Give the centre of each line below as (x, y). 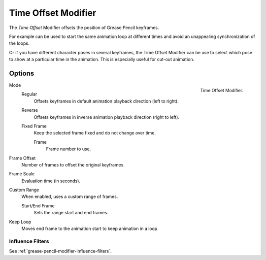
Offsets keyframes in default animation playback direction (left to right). (106, 101)
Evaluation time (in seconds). (51, 181)
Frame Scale (22, 174)
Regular (29, 94)
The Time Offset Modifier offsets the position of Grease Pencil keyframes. (84, 28)
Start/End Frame (38, 206)
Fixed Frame (34, 126)
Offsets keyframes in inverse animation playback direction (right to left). (107, 117)
